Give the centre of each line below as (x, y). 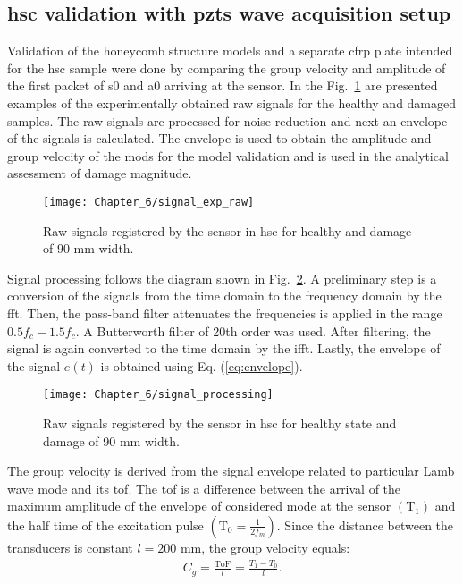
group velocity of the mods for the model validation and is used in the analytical (228, 155)
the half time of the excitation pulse (105, 525)
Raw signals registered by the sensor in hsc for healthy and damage (227, 230)
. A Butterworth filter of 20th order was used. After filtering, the (253, 330)
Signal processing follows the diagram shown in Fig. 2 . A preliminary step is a (222, 278)
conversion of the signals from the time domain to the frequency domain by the (224, 296)
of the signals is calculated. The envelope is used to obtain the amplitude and (219, 138)
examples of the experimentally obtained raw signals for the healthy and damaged (232, 102)
